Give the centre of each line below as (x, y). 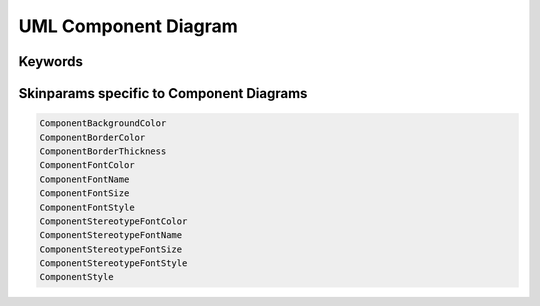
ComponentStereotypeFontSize (111, 249)
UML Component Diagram (128, 26)
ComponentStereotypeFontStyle (113, 263)
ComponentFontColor (87, 165)
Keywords (51, 61)
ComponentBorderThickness (103, 151)
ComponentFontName (84, 179)
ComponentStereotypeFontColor (113, 221)
